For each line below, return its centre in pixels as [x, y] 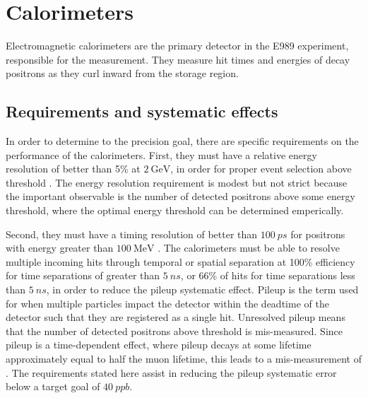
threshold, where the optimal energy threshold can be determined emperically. [175, 210]
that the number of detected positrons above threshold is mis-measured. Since [174, 330]
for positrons [318, 234]
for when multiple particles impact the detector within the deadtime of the [167, 303]
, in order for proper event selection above [261, 169]
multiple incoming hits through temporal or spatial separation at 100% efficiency [180, 261]
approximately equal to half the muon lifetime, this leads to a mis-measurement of [184, 359]
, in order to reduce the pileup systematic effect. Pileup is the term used [202, 289]
